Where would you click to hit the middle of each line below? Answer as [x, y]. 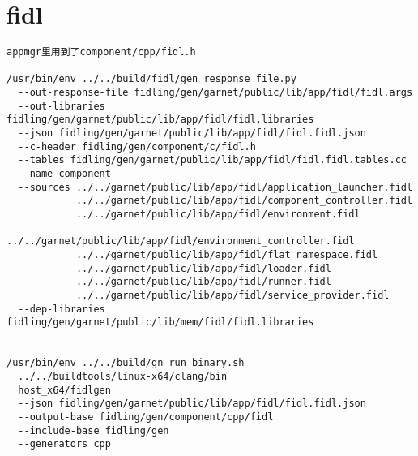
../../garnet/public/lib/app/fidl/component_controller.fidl [244, 201]
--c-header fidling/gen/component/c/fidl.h [137, 146]
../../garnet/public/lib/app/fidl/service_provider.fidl [232, 295]
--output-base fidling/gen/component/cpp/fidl [146, 417]
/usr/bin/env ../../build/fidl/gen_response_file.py [151, 79]
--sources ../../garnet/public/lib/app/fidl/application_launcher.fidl [215, 187]
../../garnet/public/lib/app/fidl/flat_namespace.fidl [227, 254]
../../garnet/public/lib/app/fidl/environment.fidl [218, 214]
